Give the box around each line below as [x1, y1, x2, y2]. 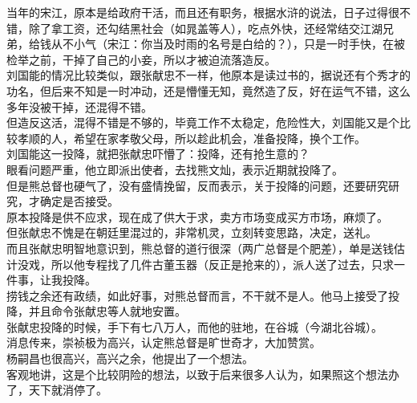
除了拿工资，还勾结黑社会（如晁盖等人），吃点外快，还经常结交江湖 [28, 19, 383, 36]
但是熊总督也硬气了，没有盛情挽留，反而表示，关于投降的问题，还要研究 [6, 177, 388, 193]
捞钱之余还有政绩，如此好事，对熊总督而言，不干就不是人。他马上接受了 [6, 287, 388, 303]
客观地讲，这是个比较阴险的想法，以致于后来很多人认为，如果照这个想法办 [6, 365, 399, 382]
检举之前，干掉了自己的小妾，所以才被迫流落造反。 [6, 51, 276, 67]
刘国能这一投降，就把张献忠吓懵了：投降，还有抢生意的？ [6, 145, 310, 162]
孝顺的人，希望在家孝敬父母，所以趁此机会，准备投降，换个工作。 [17, 129, 366, 146]
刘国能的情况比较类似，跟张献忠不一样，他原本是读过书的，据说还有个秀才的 [6, 67, 411, 83]
